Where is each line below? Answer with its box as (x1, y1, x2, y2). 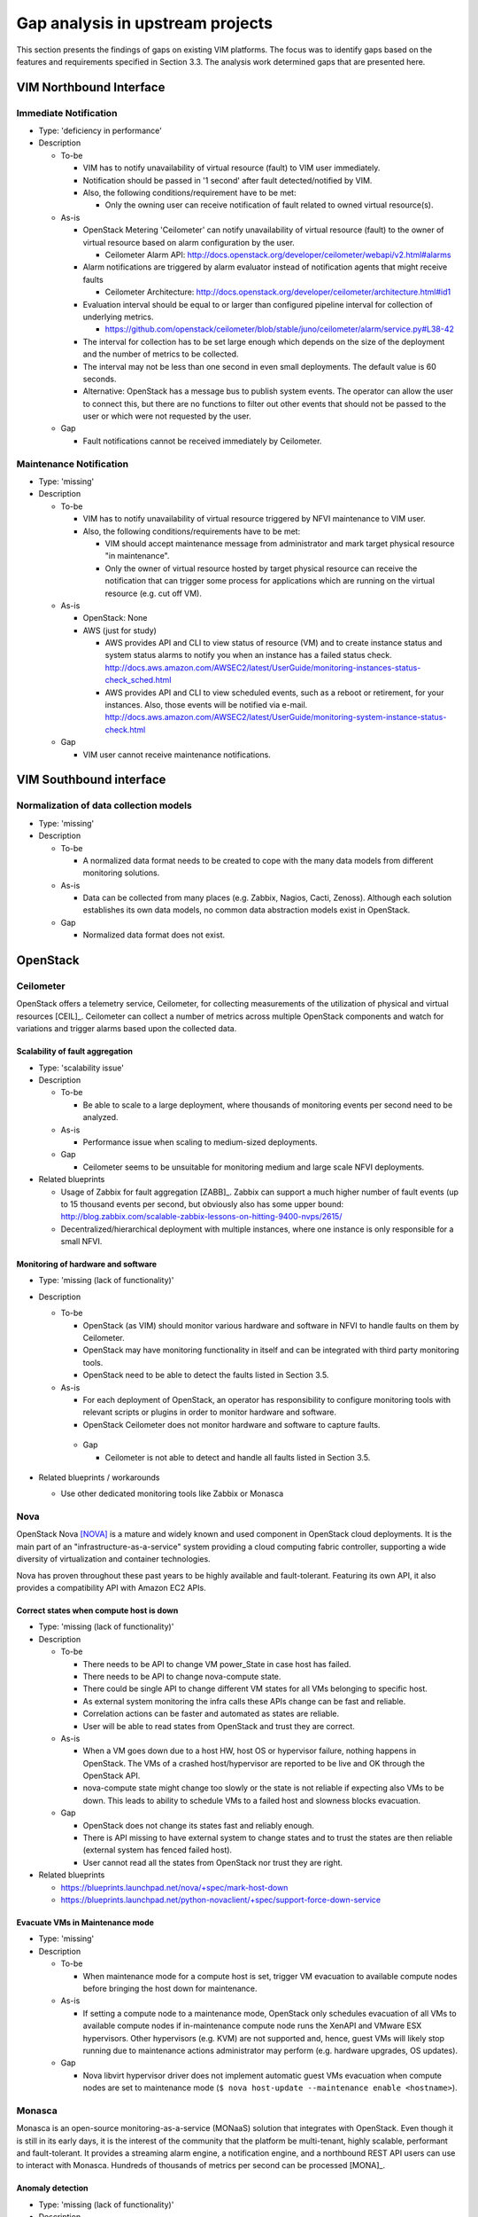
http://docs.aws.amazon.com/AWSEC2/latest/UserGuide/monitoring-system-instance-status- (104, 712, 447, 723)
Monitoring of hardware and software (16, 1259, 158, 1270)
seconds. (82, 373, 117, 384)
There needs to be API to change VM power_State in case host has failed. (82, 1658, 351, 1669)
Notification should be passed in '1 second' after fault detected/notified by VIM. (82, 175, 373, 185)
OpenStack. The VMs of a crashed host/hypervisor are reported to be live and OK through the (82, 1758, 425, 1768)
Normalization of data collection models (16, 799, 192, 811)
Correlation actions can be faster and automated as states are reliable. (82, 1708, 340, 1720)
